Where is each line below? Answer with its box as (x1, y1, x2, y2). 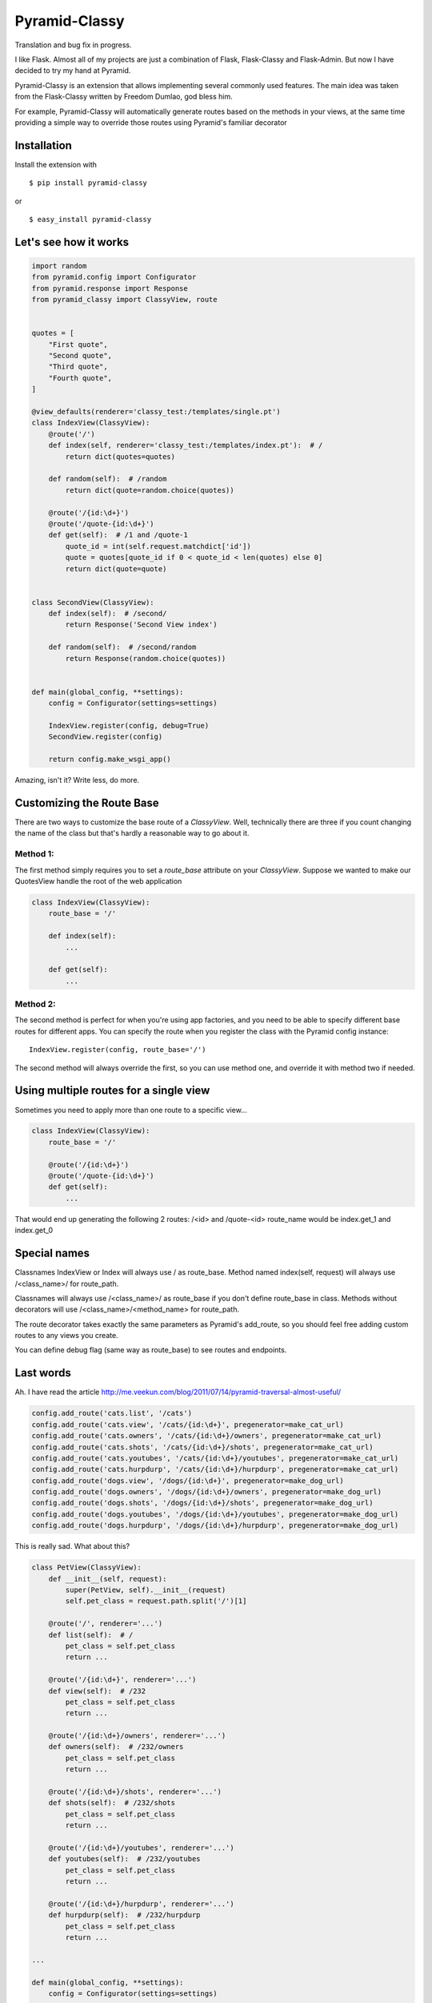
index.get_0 (14, 1226, 54, 1235)
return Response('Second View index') (65, 620, 218, 629)
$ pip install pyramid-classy (29, 179, 148, 187)
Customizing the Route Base (14, 796, 159, 809)
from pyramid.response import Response (31, 284, 188, 292)
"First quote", (48, 340, 108, 349)
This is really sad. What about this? (14, 1542, 130, 1551)
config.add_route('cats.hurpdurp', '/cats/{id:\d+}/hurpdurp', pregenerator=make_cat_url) (31, 1465, 399, 1474)
